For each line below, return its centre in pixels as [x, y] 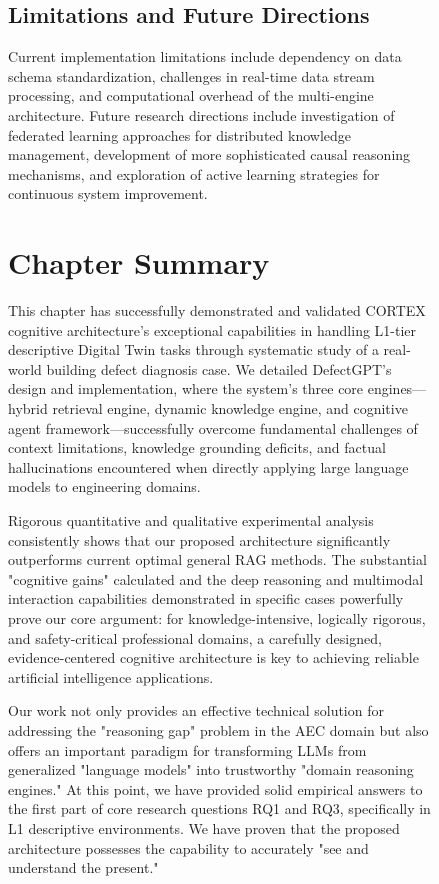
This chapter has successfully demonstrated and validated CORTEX [217, 310]
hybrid [28, 408]
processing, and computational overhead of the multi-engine [191, 95]
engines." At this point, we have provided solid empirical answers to [215, 788]
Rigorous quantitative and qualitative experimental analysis [191, 520]
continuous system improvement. [108, 193]
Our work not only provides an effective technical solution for [196, 710]
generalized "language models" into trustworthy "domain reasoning [211, 769]
